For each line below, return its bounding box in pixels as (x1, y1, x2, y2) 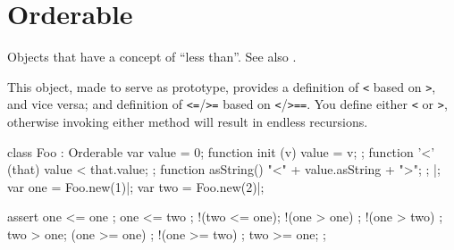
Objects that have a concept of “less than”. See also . (7, 47, 297, 66)
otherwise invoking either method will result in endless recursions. (7, 112, 368, 131)
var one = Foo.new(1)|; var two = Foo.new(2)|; (7, 177, 265, 196)
